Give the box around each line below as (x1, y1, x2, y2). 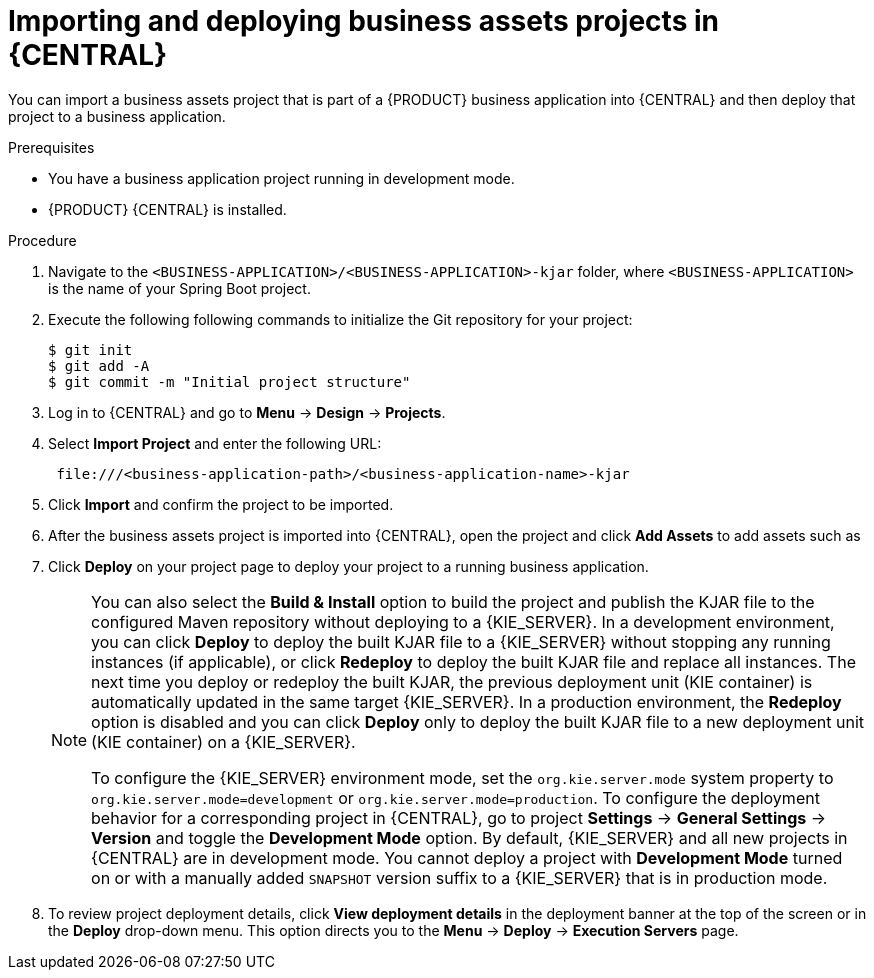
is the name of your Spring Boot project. (48, 279, 311, 297)
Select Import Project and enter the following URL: (48, 434, 382, 452)
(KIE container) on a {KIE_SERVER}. (91, 731, 356, 752)
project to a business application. (8, 107, 226, 125)
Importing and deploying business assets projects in (8, 4, 719, 38)
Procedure (8, 231, 77, 249)
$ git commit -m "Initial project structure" (48, 373, 411, 390)
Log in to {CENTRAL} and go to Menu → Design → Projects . (48, 403, 446, 421)
